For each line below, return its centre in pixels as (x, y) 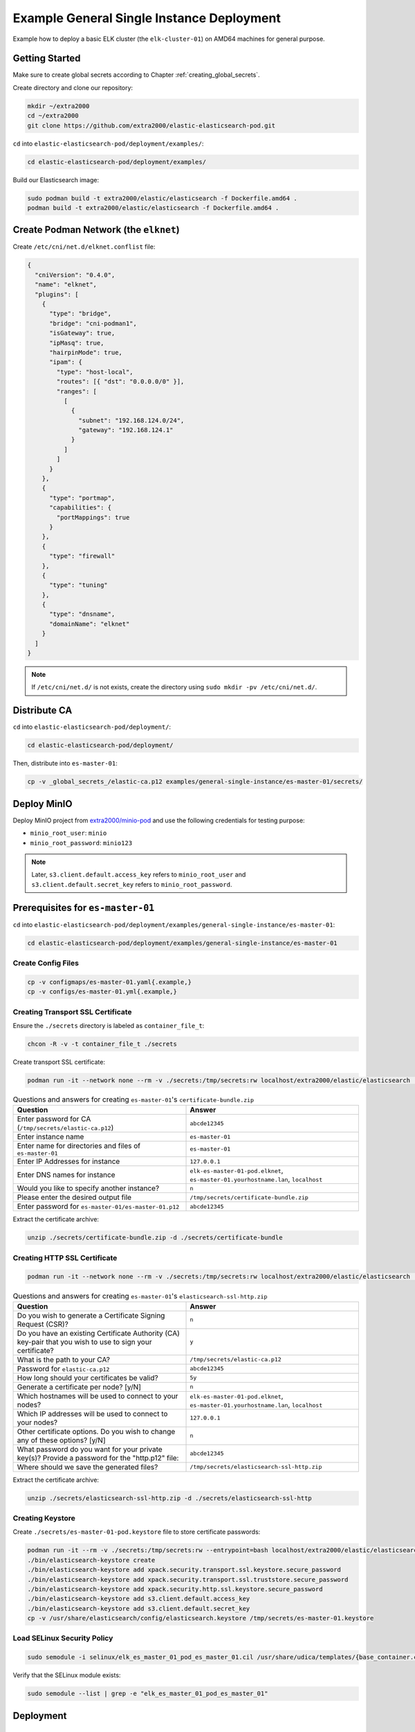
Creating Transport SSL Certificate (72, 1011)
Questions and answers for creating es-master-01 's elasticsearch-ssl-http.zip (140, 1296)
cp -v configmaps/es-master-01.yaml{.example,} (109, 982)
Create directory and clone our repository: (73, 87)
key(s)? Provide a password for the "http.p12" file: (98, 1458)
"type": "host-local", (95, 372)
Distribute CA (43, 710)
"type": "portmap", (82, 498)
